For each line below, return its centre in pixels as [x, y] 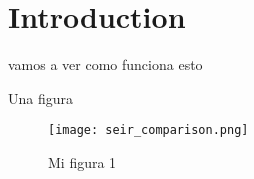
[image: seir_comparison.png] [148, 130]
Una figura [41, 97]
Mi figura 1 [82, 161]
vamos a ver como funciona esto [105, 64]
